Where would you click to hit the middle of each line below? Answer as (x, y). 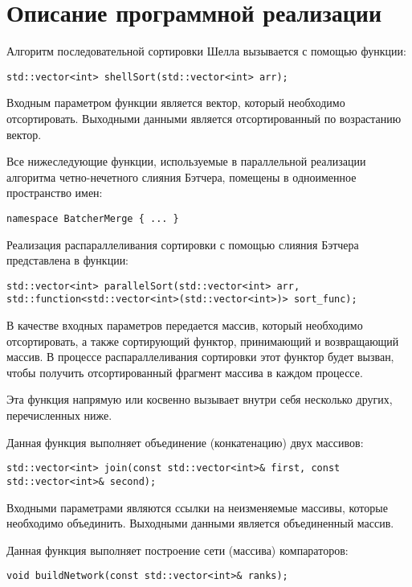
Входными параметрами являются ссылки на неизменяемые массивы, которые (197, 507)
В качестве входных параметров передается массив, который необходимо (185, 325)
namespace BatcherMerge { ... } (93, 218)
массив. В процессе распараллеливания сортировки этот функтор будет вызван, (200, 357)
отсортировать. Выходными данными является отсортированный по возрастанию (204, 118)
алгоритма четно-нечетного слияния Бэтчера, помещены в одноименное (182, 177)
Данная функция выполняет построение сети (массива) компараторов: (177, 550)
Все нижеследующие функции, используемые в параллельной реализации (186, 161)
